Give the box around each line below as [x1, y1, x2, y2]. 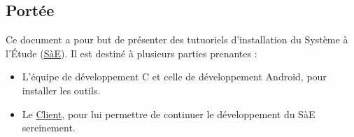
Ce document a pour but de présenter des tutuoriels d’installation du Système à [6, 32, 348, 47]
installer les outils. [22, 82, 101, 97]
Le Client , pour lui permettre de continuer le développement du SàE [22, 106, 316, 121]
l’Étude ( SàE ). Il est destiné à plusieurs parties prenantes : [6, 45, 257, 60]
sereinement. [22, 120, 76, 135]
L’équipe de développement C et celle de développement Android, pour [22, 69, 327, 84]
